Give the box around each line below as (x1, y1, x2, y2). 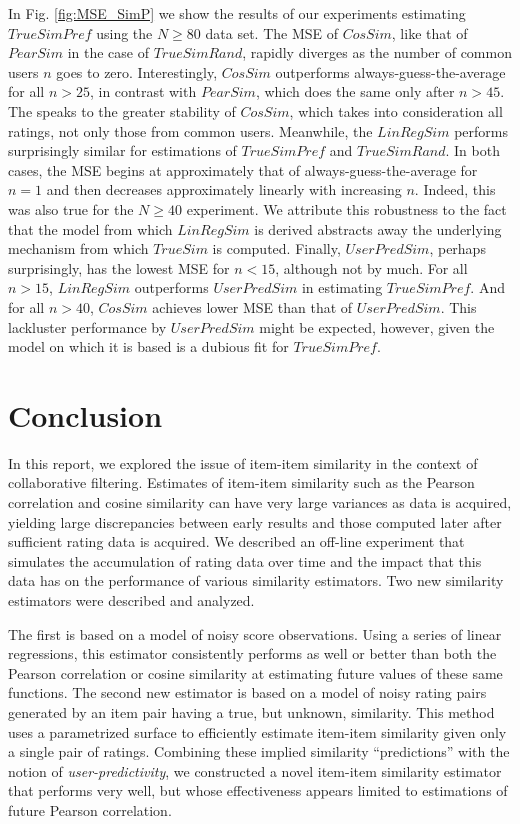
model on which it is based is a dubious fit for (8, 336, 289, 357)
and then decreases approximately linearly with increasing (46, 179, 402, 200)
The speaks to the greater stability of (8, 100, 236, 121)
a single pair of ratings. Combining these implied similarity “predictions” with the (8, 741, 510, 762)
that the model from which (8, 218, 173, 239)
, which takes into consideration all (289, 100, 503, 121)
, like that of (391, 22, 468, 43)
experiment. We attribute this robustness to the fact (186, 198, 507, 219)
